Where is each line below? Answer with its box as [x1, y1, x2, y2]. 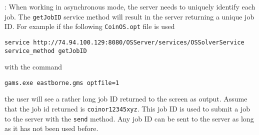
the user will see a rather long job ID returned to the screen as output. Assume [4, 93, 247, 104]
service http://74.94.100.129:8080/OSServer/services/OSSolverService [4, 38, 244, 46]
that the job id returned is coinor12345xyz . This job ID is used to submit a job [4, 103, 250, 114]
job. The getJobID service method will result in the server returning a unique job [4, 11, 254, 21]
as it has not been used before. [4, 123, 98, 133]
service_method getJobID [4, 47, 87, 54]
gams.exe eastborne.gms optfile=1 [4, 79, 119, 86]
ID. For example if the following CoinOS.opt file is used [4, 21, 175, 31]
